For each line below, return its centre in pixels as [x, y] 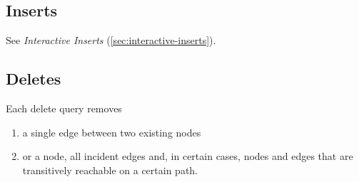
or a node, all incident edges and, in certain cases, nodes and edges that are [188, 156]
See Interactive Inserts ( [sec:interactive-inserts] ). [111, 40]
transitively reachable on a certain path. [110, 170]
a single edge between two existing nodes [112, 132]
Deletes [34, 79]
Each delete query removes [64, 108]
